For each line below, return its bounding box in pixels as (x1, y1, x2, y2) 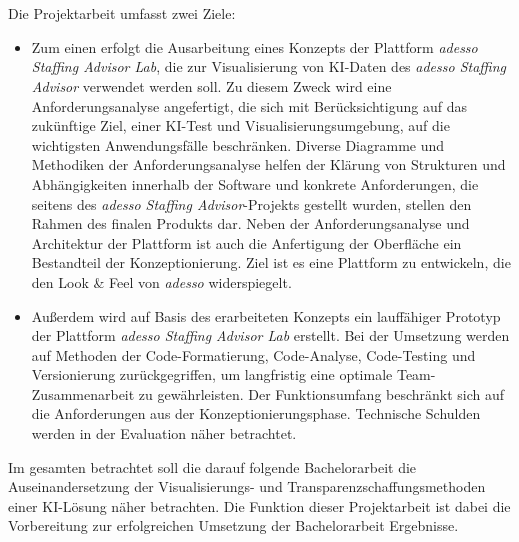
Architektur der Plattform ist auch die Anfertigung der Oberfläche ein (31, 232, 462, 253)
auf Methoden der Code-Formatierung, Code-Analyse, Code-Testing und (31, 344, 476, 365)
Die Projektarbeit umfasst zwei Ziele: (8, 3, 236, 24)
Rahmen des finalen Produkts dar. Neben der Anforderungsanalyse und (31, 213, 470, 234)
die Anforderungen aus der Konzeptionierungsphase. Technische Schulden (31, 403, 481, 424)
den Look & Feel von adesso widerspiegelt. (31, 271, 292, 292)
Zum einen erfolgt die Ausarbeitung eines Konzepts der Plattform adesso (31, 36, 478, 57)
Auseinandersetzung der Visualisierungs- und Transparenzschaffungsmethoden (8, 476, 486, 497)
